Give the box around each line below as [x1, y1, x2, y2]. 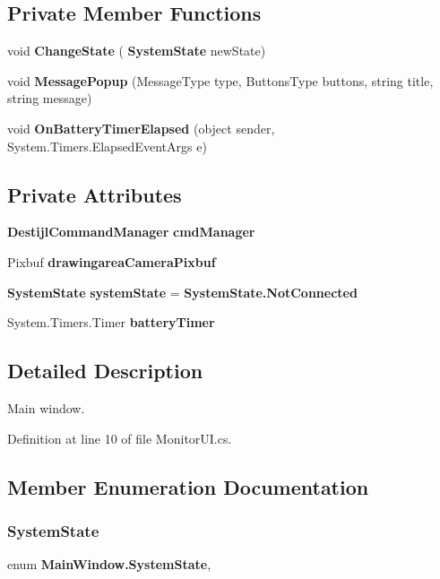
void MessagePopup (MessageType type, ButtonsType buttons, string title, [7, 71, 434, 90]
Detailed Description [7, 357, 203, 385]
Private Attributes [7, 180, 182, 208]
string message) [7, 89, 92, 108]
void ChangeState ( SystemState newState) [7, 41, 266, 60]
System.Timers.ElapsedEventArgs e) [7, 136, 207, 155]
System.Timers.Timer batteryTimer [7, 313, 215, 332]
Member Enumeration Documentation [7, 472, 369, 500]
